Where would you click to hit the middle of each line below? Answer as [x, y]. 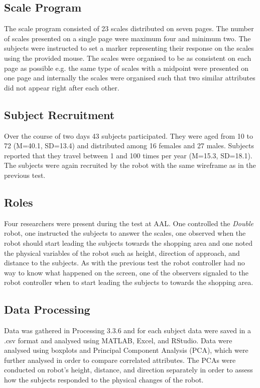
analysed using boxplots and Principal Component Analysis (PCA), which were [126, 350]
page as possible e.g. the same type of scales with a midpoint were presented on [126, 68]
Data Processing [47, 309]
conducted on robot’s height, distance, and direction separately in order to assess [128, 370]
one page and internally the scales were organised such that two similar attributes [130, 78]
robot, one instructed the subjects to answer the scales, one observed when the [125, 233]
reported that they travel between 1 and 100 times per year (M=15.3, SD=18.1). [128, 155]
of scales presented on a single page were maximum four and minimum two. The [127, 38]
